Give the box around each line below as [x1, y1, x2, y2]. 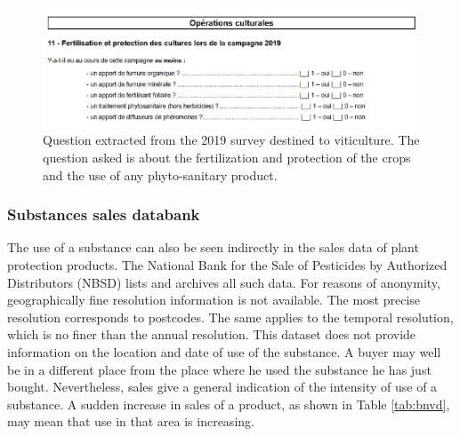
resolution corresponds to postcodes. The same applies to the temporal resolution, [7, 307, 454, 326]
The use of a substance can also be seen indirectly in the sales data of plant [7, 238, 419, 257]
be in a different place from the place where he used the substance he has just [7, 360, 432, 378]
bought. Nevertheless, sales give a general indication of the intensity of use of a [7, 377, 438, 396]
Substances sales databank [7, 203, 200, 226]
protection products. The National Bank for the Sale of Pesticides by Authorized [7, 256, 448, 273]
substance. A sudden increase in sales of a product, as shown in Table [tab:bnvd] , [7, 394, 450, 413]
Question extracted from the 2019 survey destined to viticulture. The [43, 131, 420, 149]
